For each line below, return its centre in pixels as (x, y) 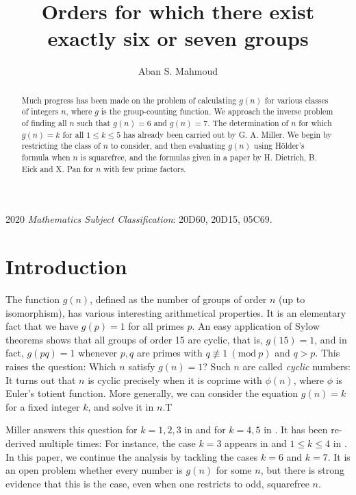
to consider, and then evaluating (168, 146)
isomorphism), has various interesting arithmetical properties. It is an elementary (176, 312)
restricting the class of (61, 146)
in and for (205, 430)
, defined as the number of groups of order (178, 299)
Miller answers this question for (72, 430)
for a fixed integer (43, 406)
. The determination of (248, 123)
